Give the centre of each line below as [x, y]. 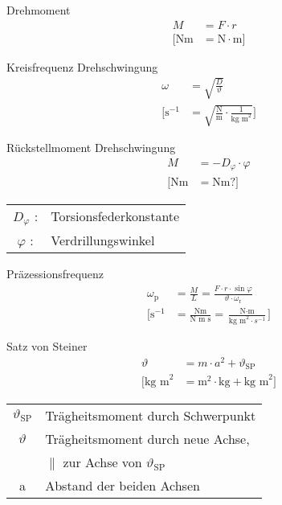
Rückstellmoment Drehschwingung [91, 148]
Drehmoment [39, 10]
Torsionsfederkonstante [115, 216]
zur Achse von [102, 462]
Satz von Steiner [47, 346]
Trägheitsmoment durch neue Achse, [147, 438]
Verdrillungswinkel [103, 240]
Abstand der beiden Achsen [123, 485]
